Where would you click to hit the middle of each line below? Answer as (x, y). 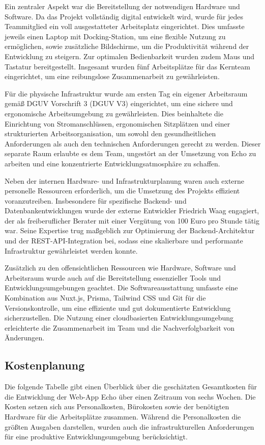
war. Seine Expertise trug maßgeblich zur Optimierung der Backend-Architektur (130, 230)
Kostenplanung (45, 365)
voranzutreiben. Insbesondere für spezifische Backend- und (96, 200)
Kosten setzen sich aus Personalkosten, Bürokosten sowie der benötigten (117, 406)
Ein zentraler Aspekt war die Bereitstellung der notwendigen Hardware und (122, 6)
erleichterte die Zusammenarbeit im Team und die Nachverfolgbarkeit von (120, 327)
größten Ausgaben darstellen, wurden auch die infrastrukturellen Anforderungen (129, 426)
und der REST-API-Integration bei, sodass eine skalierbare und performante (124, 241)
